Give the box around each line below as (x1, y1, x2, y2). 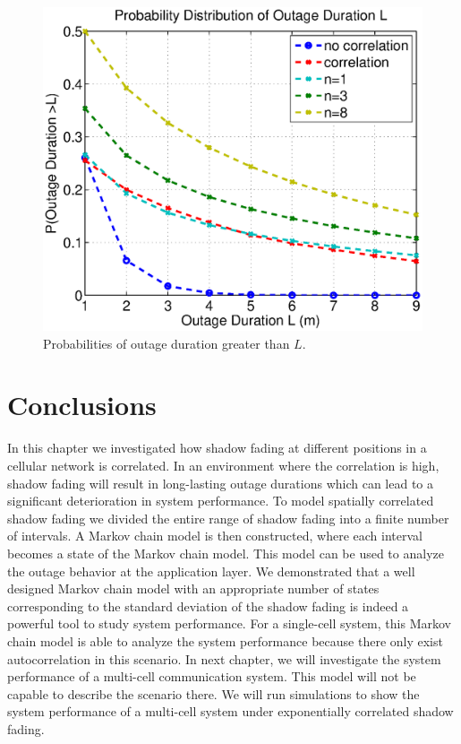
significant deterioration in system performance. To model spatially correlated (7, 491, 434, 510)
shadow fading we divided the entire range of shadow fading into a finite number (7, 508, 449, 527)
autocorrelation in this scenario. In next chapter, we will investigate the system (7, 649, 441, 668)
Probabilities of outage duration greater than (43, 333, 290, 352)
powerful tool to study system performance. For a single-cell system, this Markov (7, 614, 451, 633)
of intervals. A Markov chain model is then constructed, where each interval (7, 526, 423, 545)
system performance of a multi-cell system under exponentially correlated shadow (7, 702, 454, 721)
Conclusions (7, 386, 157, 423)
